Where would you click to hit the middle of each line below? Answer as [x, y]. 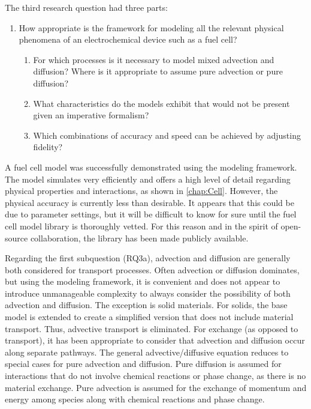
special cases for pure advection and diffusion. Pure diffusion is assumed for [143, 364]
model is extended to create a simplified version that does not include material [149, 317]
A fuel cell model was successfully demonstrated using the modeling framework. [151, 167]
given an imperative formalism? [91, 115]
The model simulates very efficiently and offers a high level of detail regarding [148, 179]
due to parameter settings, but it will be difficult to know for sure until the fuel [151, 214]
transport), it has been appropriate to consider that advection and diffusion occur [155, 340]
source [16, 238]
